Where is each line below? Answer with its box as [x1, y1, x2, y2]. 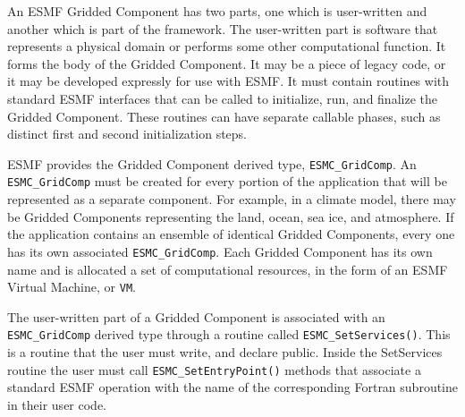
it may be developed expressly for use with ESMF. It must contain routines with [7, 72, 450, 90]
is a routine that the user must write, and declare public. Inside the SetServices [7, 343, 443, 361]
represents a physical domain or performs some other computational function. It [7, 37, 446, 55]
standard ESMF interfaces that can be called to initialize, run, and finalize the [7, 89, 437, 107]
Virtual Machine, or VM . [7, 277, 136, 296]
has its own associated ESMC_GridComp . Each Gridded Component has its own [7, 242, 433, 260]
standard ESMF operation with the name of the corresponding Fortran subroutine [7, 378, 459, 396]
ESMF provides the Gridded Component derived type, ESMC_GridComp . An [7, 154, 417, 173]
